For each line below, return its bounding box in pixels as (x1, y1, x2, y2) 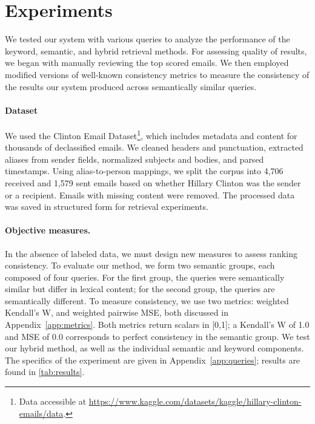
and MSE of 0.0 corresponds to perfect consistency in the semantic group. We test (5, 330, 310, 342)
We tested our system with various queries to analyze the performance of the (5, 33, 290, 45)
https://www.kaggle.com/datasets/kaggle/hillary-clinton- (88, 395, 302, 408)
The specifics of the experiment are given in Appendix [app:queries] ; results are (5, 353, 300, 366)
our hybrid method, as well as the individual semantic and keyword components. (5, 342, 304, 354)
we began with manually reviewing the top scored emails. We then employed (5, 56, 289, 69)
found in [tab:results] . (5, 365, 85, 378)
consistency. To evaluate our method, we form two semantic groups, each (5, 259, 275, 272)
